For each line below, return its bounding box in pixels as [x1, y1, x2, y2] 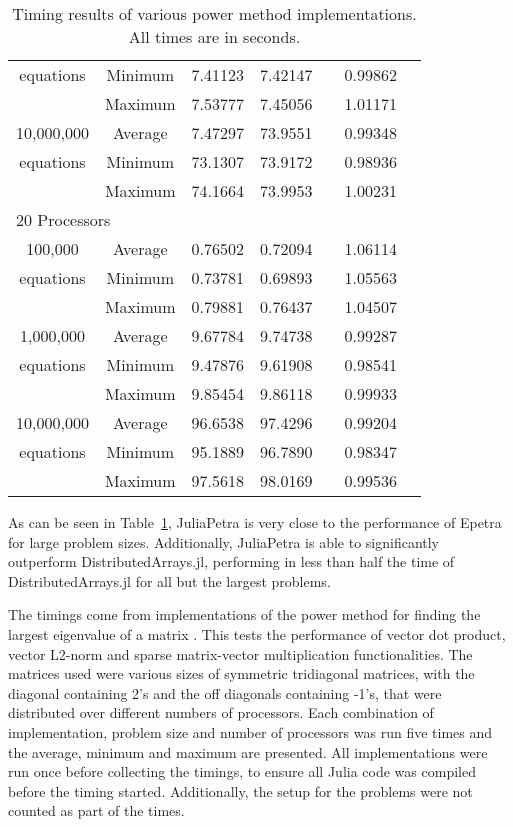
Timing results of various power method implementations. [12, 2, 417, 25]
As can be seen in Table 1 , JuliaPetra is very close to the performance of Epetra [8, 512, 502, 532]
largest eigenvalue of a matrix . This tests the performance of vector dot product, [8, 623, 506, 644]
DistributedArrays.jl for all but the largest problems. [8, 570, 331, 591]
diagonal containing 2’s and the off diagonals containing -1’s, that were [8, 682, 442, 703]
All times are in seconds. [128, 25, 301, 48]
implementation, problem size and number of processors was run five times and [8, 721, 493, 742]
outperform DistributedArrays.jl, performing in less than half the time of [8, 551, 455, 572]
